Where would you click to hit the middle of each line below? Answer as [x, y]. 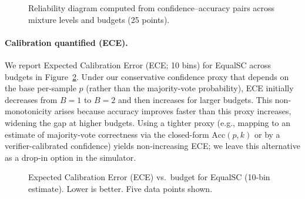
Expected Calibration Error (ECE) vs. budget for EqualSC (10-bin [149, 177]
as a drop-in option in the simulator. [71, 157]
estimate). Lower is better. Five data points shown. [120, 188]
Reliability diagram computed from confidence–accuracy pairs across [152, 8]
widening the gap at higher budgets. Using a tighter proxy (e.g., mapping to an [148, 122]
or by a [267, 134]
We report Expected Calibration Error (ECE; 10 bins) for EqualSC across [138, 64]
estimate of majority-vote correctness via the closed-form [107, 134]
